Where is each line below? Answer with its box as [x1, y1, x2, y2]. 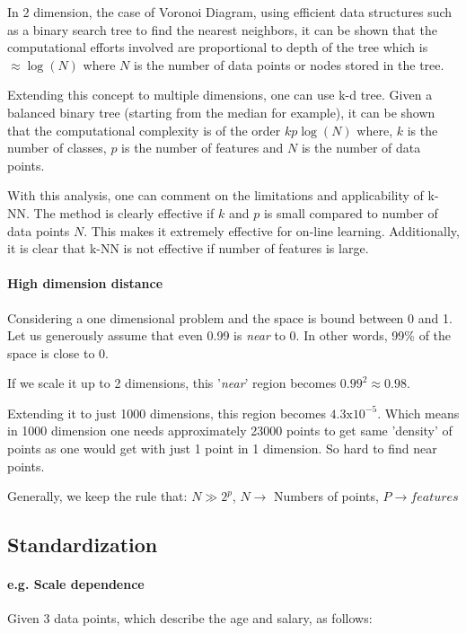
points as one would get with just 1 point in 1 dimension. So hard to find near [7, 439, 437, 458]
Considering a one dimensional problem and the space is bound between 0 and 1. [7, 308, 453, 327]
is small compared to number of [263, 203, 438, 222]
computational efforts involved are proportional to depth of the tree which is [7, 38, 428, 57]
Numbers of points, [274, 487, 379, 506]
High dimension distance [7, 274, 163, 293]
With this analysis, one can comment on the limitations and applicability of [7, 186, 424, 205]
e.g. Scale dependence [7, 575, 145, 593]
